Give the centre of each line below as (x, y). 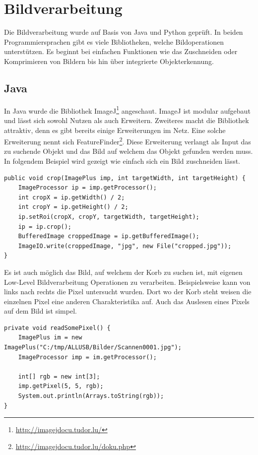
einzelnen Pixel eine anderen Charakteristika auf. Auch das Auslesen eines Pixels (127, 301)
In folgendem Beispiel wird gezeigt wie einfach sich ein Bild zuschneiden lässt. (122, 161)
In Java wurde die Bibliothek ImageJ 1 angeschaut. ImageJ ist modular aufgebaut (127, 110)
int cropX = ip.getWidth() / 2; (71, 197)
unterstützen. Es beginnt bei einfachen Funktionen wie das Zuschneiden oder (121, 51)
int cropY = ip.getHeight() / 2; (73, 207)
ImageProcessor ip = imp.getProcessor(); (87, 188)
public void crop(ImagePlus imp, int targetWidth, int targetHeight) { (125, 178)
